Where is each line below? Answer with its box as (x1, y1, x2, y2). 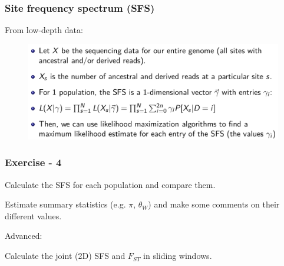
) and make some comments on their (148, 198, 280, 210)
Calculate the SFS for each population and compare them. (5, 178, 216, 190)
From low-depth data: (5, 24, 83, 36)
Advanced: (5, 229, 42, 242)
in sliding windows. (143, 249, 212, 262)
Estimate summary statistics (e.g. (5, 198, 126, 210)
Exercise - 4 (5, 155, 62, 170)
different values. (5, 209, 62, 222)
